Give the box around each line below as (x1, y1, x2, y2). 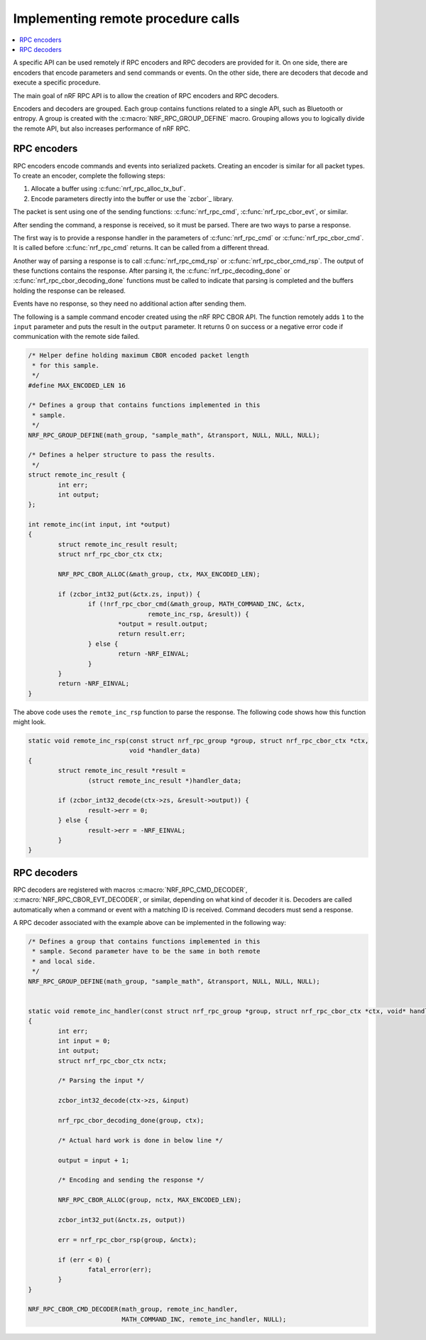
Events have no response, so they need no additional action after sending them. (13, 299, 246, 308)
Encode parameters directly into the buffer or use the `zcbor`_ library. (31, 194, 234, 202)
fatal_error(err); (87, 1265, 152, 1273)
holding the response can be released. (13, 286, 126, 295)
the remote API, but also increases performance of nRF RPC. (13, 124, 191, 133)
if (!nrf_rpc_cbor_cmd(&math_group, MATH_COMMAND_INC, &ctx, (87, 600, 305, 608)
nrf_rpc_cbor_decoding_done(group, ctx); (58, 1116, 204, 1125)
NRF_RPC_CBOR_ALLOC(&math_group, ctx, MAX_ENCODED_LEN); (58, 571, 261, 578)
